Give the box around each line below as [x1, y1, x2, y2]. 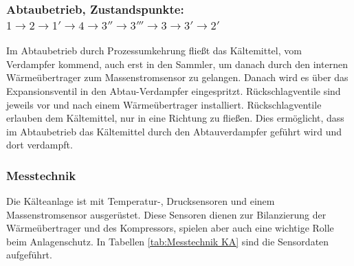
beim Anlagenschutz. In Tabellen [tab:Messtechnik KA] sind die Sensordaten [6, 234, 329, 248]
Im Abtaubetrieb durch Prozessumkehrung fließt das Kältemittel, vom [6, 43, 302, 58]
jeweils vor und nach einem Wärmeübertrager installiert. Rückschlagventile [6, 97, 322, 111]
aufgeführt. [6, 247, 52, 262]
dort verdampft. [6, 137, 73, 152]
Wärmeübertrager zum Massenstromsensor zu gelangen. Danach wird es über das [6, 70, 349, 85]
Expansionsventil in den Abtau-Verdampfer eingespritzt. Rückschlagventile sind [6, 83, 341, 98]
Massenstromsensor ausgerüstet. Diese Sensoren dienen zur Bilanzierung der [6, 207, 327, 221]
